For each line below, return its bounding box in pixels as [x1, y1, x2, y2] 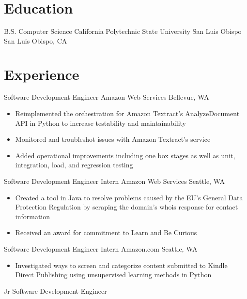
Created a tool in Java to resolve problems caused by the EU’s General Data [15, 192, 243, 202]
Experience [4, 64, 79, 84]
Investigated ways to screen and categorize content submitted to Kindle [15, 260, 228, 270]
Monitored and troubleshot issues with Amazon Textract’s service [15, 134, 211, 144]
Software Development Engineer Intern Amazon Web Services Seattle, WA [4, 176, 225, 186]
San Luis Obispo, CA [4, 35, 67, 45]
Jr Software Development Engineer [4, 285, 107, 296]
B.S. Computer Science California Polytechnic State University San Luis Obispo [4, 26, 242, 36]
